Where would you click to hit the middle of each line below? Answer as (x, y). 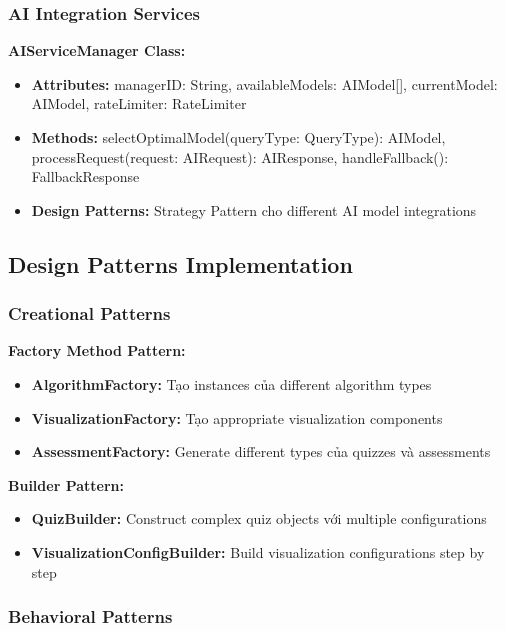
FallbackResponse (85, 176)
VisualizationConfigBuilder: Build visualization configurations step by (258, 551)
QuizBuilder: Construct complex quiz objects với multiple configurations (259, 518)
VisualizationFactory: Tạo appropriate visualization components (237, 417)
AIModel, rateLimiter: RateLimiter (139, 103)
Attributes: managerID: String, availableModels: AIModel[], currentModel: (264, 83)
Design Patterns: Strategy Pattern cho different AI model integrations (254, 209)
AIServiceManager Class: (97, 50)
